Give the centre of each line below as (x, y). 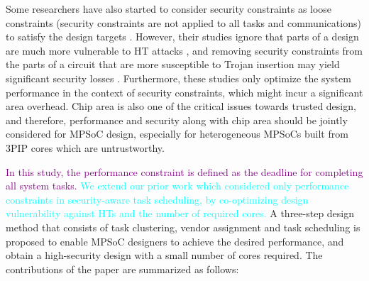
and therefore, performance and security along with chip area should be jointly (177, 120)
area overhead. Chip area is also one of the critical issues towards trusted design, (181, 106)
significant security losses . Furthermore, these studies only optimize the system (178, 78)
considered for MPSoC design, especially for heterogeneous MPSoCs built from (177, 134)
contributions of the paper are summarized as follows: (122, 269)
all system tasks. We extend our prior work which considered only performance (177, 186)
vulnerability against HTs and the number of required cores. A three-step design (180, 213)
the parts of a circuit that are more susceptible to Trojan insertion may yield (173, 64)
